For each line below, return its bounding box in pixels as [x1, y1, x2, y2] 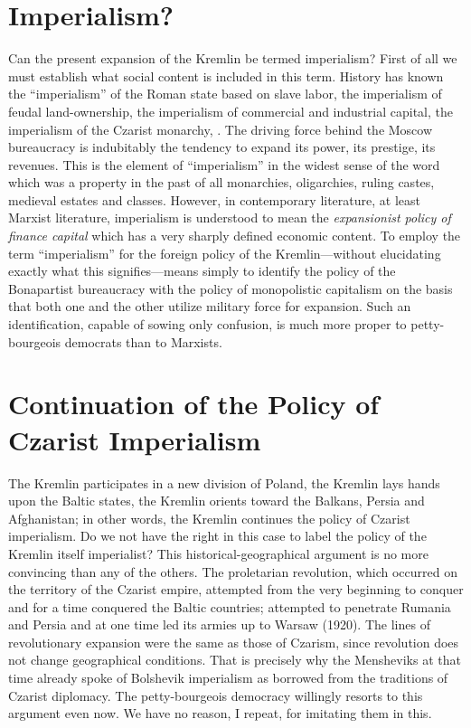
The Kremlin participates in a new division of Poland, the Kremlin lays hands [8, 473, 440, 492]
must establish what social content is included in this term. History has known [8, 66, 444, 85]
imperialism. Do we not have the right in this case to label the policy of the [8, 526, 427, 545]
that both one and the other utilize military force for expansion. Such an [8, 297, 411, 316]
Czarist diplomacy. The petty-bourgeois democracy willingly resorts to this [8, 685, 423, 704]
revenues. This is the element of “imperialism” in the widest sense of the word [8, 155, 440, 174]
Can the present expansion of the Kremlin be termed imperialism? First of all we [8, 49, 457, 68]
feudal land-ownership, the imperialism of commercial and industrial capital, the [8, 101, 453, 120]
